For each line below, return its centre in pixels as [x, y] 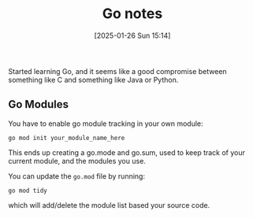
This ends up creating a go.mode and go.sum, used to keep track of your [127, 152]
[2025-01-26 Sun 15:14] [132, 35]
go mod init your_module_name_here [67, 138]
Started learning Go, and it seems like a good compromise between [117, 71]
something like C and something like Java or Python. [93, 79]
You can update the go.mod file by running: [77, 176]
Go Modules [39, 104]
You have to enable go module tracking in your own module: [106, 124]
